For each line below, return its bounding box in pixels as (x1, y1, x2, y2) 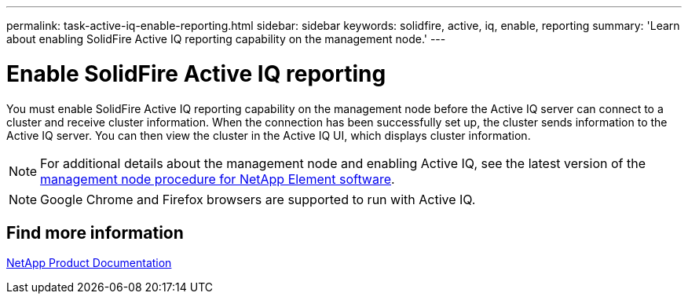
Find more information (6, 222, 184, 243)
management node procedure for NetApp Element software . (40, 170, 395, 187)
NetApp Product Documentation (6, 256, 172, 270)
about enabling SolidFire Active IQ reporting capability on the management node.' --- (6, 32, 446, 46)
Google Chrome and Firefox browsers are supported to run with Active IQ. (40, 191, 476, 207)
